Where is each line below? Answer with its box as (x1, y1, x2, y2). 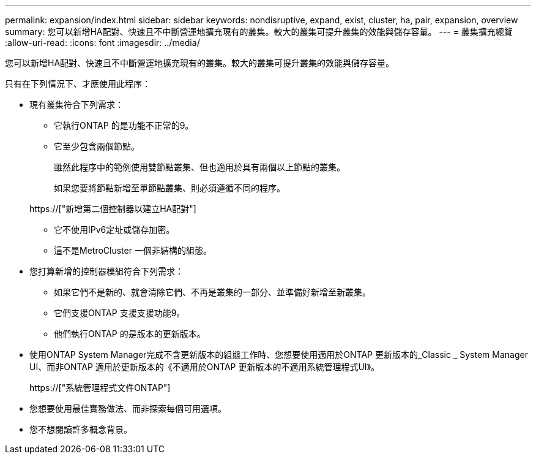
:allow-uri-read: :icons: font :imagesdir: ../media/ (5, 37, 200, 48)
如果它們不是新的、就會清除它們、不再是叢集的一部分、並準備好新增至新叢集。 (54, 287, 371, 297)
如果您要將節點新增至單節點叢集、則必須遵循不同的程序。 (54, 183, 285, 193)
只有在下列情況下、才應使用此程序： (5, 78, 151, 89)
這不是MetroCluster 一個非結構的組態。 (54, 245, 212, 256)
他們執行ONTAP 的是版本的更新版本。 (54, 328, 206, 339)
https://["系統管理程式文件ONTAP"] (29, 382, 171, 393)
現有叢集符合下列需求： (29, 99, 124, 110)
